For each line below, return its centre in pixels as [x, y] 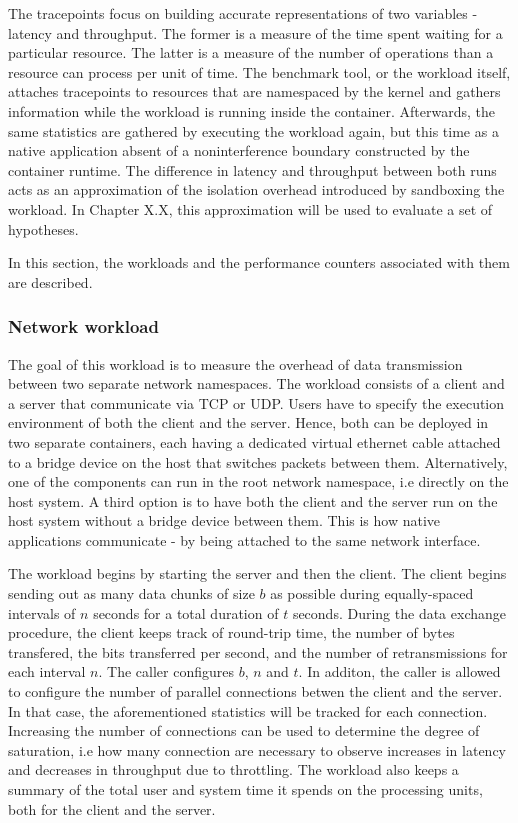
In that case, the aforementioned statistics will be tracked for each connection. [248, 710]
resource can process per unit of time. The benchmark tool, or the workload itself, [259, 71]
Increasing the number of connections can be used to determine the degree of [244, 730]
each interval [47, 671]
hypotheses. [43, 228]
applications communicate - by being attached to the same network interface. [244, 539]
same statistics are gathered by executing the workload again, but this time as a [253, 130]
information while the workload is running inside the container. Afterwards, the [252, 110]
